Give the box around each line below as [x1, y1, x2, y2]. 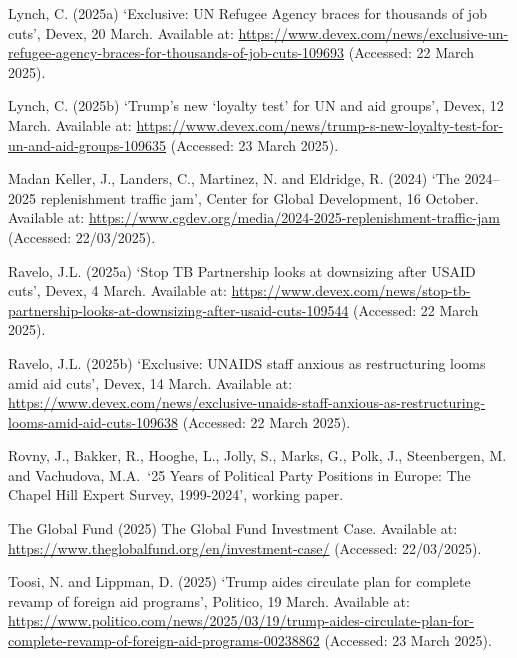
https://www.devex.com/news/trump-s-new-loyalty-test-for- [136, 114, 504, 135]
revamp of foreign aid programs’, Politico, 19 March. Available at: [8, 590, 410, 611]
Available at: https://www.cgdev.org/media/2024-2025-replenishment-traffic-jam [8, 207, 500, 228]
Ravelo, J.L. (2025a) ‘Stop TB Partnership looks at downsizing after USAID [8, 260, 476, 281]
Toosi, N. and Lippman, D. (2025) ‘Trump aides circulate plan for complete [8, 571, 471, 592]
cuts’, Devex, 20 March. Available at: [8, 22, 234, 43]
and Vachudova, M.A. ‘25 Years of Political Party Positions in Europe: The [8, 464, 471, 485]
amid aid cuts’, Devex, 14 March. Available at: [8, 372, 293, 393]
